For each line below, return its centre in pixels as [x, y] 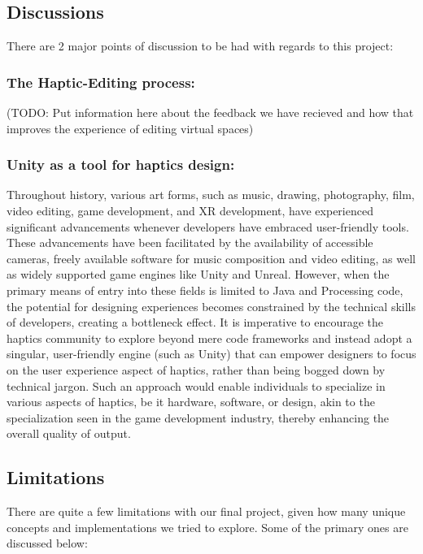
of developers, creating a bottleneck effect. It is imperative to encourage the [195, 322]
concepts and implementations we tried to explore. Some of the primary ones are [207, 527]
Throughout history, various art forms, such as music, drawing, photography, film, [211, 195]
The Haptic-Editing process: [101, 82]
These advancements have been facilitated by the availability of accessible [190, 242]
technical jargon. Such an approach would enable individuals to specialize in [196, 385]
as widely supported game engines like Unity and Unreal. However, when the [198, 274]
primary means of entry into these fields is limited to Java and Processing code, [205, 290]
